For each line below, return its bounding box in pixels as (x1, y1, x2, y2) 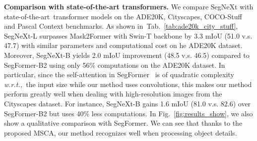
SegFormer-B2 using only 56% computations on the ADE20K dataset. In (4, 59, 225, 70)
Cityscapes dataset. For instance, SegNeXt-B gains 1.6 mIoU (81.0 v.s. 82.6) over (4, 98, 251, 108)
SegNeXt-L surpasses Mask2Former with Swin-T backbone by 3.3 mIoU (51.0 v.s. (4, 30, 253, 41)
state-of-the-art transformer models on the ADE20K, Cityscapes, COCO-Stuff (4, 11, 242, 21)
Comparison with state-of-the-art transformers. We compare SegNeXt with (4, 1, 254, 11)
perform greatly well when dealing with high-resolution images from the (4, 89, 222, 99)
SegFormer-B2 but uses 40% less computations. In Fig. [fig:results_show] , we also (4, 108, 253, 118)
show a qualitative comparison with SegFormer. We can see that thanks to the (4, 118, 243, 128)
